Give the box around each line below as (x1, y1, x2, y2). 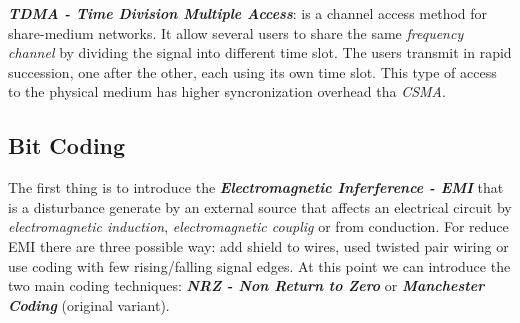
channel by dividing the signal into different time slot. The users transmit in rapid (8, 42, 512, 63)
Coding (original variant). (8, 294, 170, 315)
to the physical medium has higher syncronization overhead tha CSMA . (8, 81, 446, 102)
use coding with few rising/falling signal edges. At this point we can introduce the (8, 255, 511, 276)
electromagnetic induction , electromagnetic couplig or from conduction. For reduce (8, 216, 509, 237)
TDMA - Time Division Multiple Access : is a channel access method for (8, 3, 488, 23)
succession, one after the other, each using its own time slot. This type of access (8, 61, 497, 82)
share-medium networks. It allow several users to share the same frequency (8, 22, 464, 43)
